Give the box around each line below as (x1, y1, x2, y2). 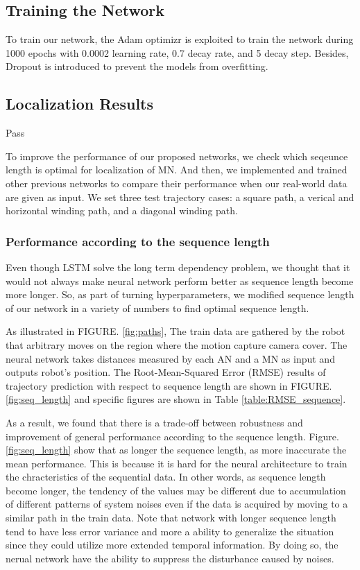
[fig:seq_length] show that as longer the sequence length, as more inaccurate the (6, 442, 347, 457)
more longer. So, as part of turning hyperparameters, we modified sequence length (6, 287, 354, 302)
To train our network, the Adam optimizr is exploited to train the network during (6, 32, 354, 46)
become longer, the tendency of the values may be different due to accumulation (6, 483, 346, 497)
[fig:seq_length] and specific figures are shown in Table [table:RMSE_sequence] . (6, 392, 346, 406)
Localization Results (6, 93, 154, 114)
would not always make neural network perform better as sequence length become (6, 273, 354, 288)
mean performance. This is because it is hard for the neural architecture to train (6, 456, 348, 470)
